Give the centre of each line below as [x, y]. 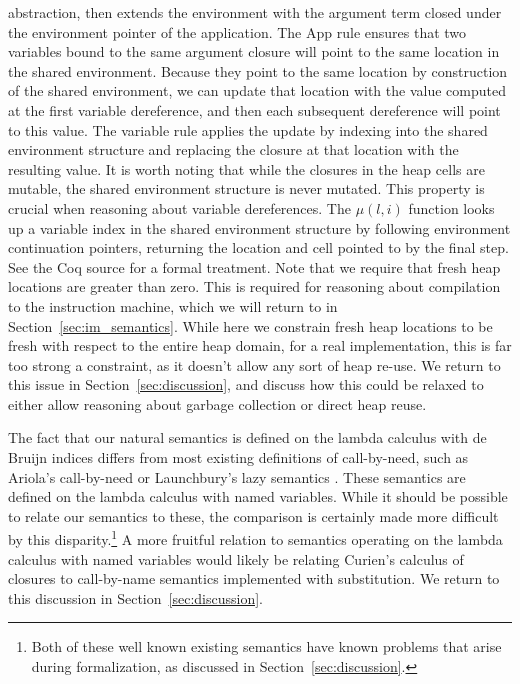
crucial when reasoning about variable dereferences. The [179, 207]
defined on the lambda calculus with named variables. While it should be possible [258, 496]
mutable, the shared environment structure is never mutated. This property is [246, 188]
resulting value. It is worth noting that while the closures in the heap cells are [246, 168]
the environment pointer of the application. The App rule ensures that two [237, 31]
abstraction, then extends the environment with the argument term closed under [255, 12]
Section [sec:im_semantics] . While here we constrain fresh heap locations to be [250, 325]
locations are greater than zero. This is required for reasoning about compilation [254, 286]
